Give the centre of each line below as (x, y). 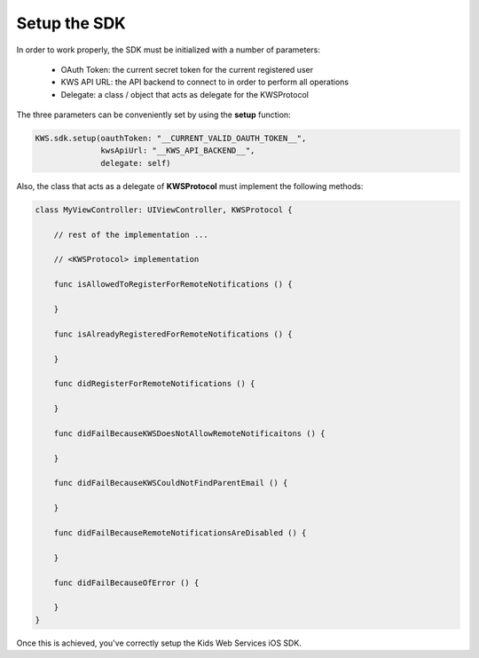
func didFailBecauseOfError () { (126, 583)
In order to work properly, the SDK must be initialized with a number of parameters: (169, 50)
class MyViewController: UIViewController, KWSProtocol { (164, 210)
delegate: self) (136, 163)
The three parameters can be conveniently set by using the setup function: (154, 115)
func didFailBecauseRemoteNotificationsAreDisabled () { (180, 533)
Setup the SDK (71, 23)
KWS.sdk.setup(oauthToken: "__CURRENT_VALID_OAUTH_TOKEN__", (171, 139)
